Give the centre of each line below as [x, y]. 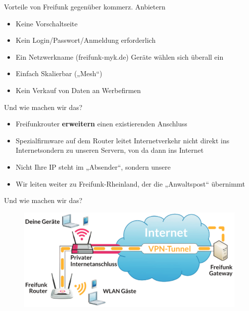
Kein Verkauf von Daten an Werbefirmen [78, 90]
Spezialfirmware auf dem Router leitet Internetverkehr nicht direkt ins [123, 140]
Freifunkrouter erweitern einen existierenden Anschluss [101, 124]
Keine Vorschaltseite [47, 23]
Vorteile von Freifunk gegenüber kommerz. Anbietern [85, 6]
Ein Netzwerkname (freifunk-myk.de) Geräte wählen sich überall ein [120, 56]
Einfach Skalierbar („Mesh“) [59, 73]
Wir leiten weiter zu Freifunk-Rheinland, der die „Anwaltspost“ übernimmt [130, 183]
